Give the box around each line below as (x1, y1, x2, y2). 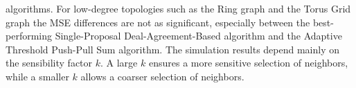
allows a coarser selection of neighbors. (80, 69, 244, 83)
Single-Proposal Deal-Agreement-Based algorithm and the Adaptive (55, 28, 342, 43)
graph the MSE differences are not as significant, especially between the (6, 15, 310, 29)
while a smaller (6, 69, 69, 83)
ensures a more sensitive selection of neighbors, (148, 55, 348, 70)
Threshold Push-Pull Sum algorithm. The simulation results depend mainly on (6, 42, 340, 56)
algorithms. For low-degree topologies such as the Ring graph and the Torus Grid (6, 1, 351, 15)
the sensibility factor (6, 55, 93, 70)
